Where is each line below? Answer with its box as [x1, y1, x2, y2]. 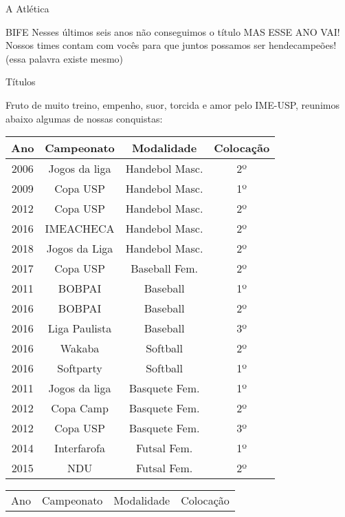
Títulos [5, 74, 36, 89]
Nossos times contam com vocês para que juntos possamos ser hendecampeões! [5, 38, 337, 52]
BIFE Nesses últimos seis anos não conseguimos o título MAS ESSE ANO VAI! [5, 24, 340, 39]
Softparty [57, 360, 102, 377]
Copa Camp [51, 400, 109, 416]
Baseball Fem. [131, 260, 198, 277]
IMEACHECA [45, 220, 115, 237]
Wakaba [60, 340, 100, 357]
